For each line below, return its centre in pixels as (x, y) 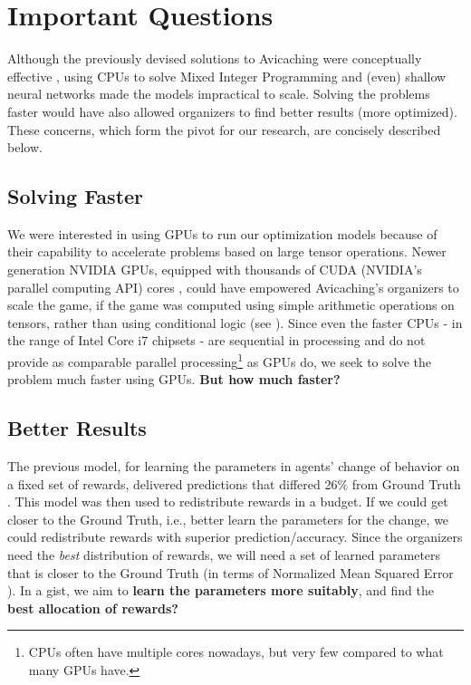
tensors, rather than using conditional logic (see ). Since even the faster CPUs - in (235, 322)
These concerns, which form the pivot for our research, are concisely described (224, 129)
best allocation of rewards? (93, 608)
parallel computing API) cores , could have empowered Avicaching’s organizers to (233, 287)
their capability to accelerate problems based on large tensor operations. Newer (227, 251)
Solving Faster (76, 196)
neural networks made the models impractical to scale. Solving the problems (219, 94)
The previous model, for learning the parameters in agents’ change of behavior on (234, 466)
